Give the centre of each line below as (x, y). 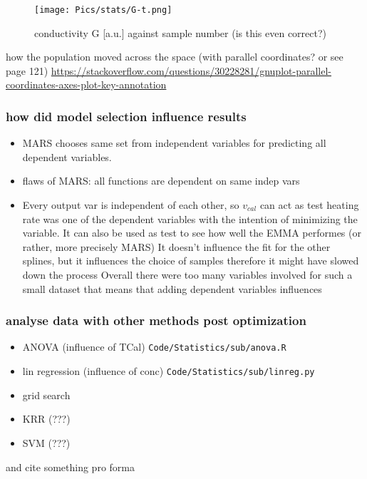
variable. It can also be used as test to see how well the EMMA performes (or (192, 233)
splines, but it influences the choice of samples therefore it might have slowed (191, 261)
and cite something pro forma (70, 467)
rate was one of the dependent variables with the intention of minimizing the (190, 218)
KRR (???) (46, 419)
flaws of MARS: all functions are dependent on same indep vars (161, 181)
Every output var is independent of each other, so (131, 205)
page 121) (27, 70)
